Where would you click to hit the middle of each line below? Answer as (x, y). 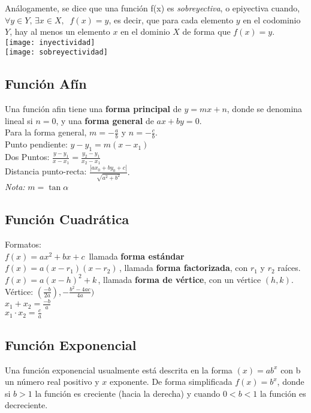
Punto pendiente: (36, 144)
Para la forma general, (46, 132)
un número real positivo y (52, 382)
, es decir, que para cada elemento (171, 19)
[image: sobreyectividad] (56, 52)
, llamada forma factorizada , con (184, 268)
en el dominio (145, 31)
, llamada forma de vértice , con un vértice (179, 279)
